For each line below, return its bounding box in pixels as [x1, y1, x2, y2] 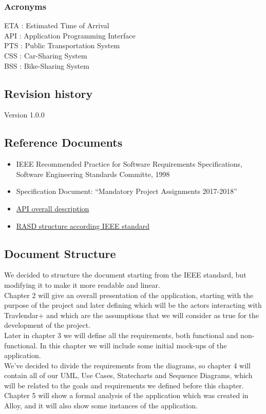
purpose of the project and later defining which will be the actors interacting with [4, 300, 262, 310]
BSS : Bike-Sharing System [4, 60, 89, 71]
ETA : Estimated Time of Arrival [4, 20, 109, 31]
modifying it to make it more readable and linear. [4, 279, 160, 290]
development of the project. [4, 320, 91, 330]
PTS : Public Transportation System [4, 40, 120, 51]
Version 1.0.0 [4, 109, 45, 120]
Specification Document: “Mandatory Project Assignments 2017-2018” [16, 186, 237, 196]
